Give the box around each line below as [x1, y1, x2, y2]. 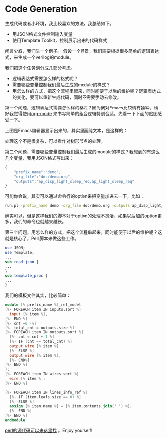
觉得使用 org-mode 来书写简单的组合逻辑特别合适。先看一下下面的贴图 [13, 110, 158, 116]
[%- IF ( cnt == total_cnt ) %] [9, 339, 72, 344]
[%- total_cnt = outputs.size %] [5, 325, 75, 330]
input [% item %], [9, 311, 48, 317]
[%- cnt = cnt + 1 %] [9, 334, 55, 339]
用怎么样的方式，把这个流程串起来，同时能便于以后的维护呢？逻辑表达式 [12, 88, 161, 94]
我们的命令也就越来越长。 [13, 219, 66, 225]
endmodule [5, 418, 26, 423]
